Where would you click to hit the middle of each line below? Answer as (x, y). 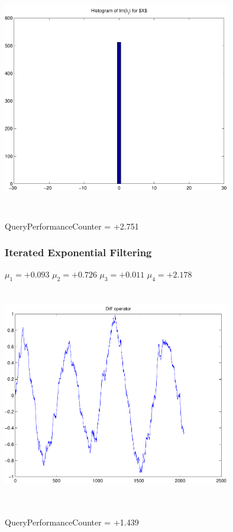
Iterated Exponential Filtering (78, 252)
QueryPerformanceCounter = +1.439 (72, 522)
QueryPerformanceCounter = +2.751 (72, 226)
